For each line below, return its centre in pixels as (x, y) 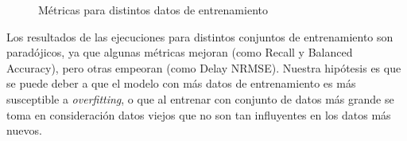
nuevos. (24, 130)
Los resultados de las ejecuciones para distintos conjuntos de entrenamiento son (200, 36)
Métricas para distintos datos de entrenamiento (153, 10)
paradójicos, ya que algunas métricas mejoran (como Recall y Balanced (180, 52)
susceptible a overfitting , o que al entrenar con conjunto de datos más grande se (200, 98)
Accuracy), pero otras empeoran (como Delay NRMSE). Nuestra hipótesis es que (204, 67)
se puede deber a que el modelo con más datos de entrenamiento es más (181, 83)
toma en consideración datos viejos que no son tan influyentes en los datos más (199, 114)
